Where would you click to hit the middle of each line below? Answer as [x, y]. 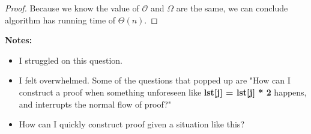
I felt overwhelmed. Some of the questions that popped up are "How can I [155, 80]
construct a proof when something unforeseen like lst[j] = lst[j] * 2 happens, [163, 92]
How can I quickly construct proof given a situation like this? [131, 124]
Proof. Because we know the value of [72, 8]
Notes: [19, 40]
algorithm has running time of [60, 20]
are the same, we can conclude [232, 8]
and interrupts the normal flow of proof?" [95, 104]
